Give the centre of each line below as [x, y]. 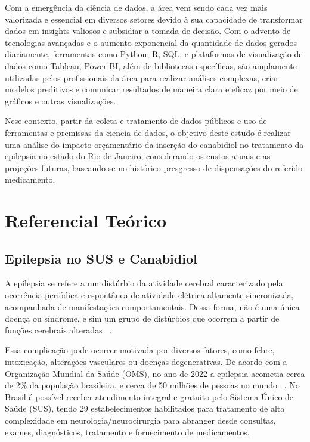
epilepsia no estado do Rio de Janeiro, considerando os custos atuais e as [138, 156]
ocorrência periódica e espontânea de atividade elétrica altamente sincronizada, [149, 295]
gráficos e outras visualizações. [61, 101]
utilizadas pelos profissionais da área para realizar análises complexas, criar [142, 77]
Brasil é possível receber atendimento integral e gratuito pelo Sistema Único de [149, 396]
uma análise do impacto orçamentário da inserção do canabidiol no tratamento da [154, 144]
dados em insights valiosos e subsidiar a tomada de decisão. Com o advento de [148, 31]
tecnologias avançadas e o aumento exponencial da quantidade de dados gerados [151, 42]
